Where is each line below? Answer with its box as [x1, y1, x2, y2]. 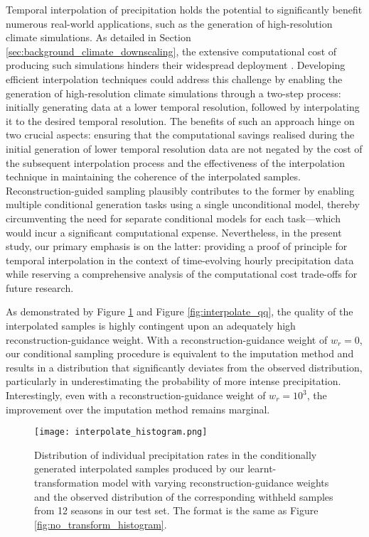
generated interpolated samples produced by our [34, 461, 245, 476]
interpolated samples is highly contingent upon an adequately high [6, 318, 296, 333]
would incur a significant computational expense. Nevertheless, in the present [6, 224, 342, 239]
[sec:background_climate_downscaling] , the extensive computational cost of [6, 43, 337, 58]
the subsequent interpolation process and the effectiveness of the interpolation [6, 155, 345, 170]
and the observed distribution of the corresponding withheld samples [34, 489, 333, 504]
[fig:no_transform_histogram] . [34, 516, 167, 531]
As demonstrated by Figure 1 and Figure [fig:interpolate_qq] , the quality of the [6, 304, 353, 319]
